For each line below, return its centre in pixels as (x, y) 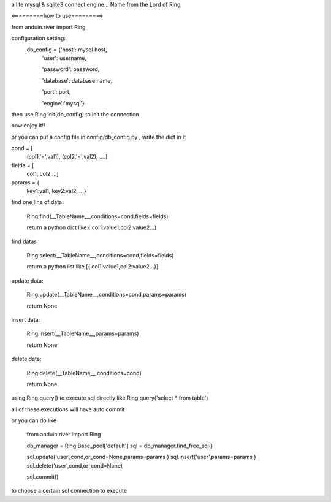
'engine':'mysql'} (63, 103)
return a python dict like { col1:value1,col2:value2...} (92, 227)
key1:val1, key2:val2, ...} (56, 191)
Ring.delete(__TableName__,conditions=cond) (84, 373)
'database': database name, (77, 80)
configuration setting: (38, 38)
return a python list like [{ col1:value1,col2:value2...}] (93, 267)
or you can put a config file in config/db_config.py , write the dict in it (99, 137)
